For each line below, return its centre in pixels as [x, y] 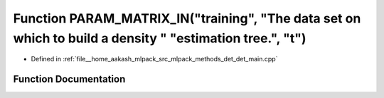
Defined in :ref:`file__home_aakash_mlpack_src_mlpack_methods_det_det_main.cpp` [154, 59]
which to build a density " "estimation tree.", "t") [160, 38]
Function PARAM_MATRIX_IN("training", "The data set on [187, 18]
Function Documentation [69, 79]
